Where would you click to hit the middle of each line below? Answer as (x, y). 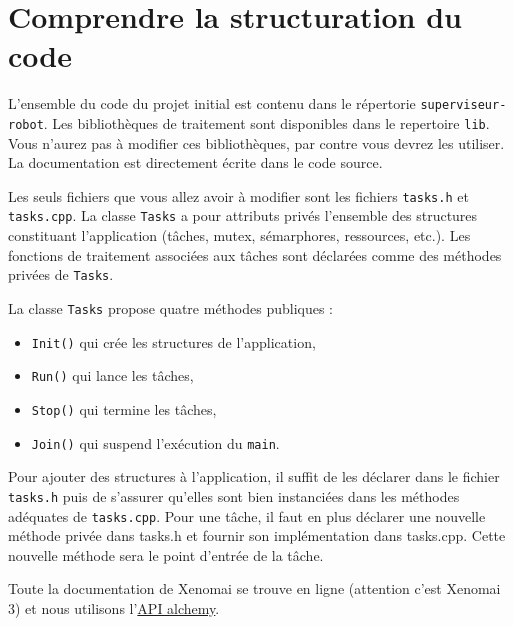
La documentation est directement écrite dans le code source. (195, 162)
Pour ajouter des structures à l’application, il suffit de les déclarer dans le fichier (254, 476)
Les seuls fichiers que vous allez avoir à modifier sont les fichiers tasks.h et (238, 195)
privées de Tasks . (61, 274)
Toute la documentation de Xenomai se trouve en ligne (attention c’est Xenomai (254, 588)
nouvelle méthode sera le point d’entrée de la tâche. (166, 554)
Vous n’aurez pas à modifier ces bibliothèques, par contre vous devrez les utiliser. (256, 142)
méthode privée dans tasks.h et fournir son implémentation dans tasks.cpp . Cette (257, 535)
